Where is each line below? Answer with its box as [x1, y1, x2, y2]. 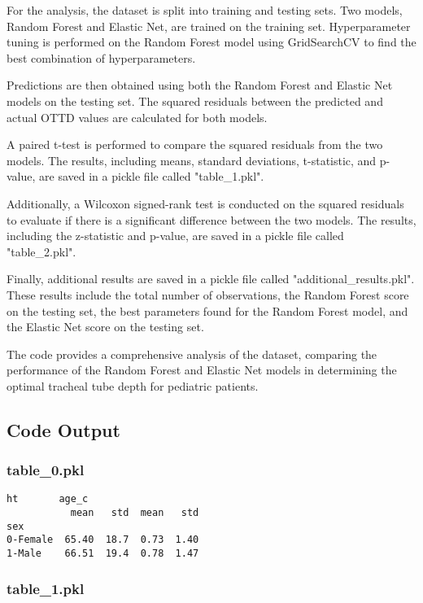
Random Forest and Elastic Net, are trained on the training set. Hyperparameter [7, 17, 411, 34]
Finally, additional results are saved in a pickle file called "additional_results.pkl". [7, 270, 415, 287]
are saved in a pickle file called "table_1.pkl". [39, 168, 264, 185]
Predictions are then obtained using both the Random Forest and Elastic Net [7, 76, 393, 94]
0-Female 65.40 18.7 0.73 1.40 [7, 534, 199, 546]
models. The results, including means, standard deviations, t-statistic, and [7, 151, 377, 168]
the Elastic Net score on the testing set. [7, 318, 204, 335]
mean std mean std [70, 507, 199, 519]
